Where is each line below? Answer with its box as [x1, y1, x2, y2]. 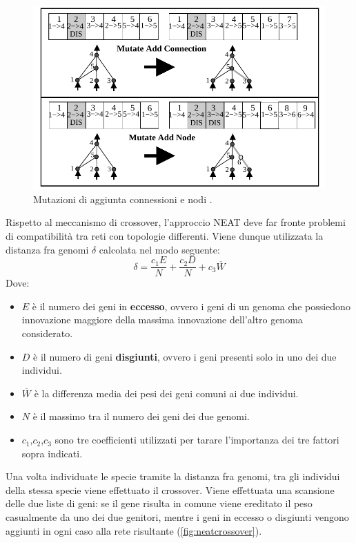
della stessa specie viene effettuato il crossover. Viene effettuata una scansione [6, 482, 335, 497]
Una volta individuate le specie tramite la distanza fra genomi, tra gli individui [6, 469, 340, 484]
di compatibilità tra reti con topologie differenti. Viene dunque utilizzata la [6, 229, 324, 243]
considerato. [21, 326, 73, 341]
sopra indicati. [21, 446, 83, 460]
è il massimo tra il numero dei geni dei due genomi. [32, 409, 250, 423]
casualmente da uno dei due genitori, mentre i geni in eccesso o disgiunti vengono [6, 510, 349, 524]
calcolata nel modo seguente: [99, 242, 220, 256]
